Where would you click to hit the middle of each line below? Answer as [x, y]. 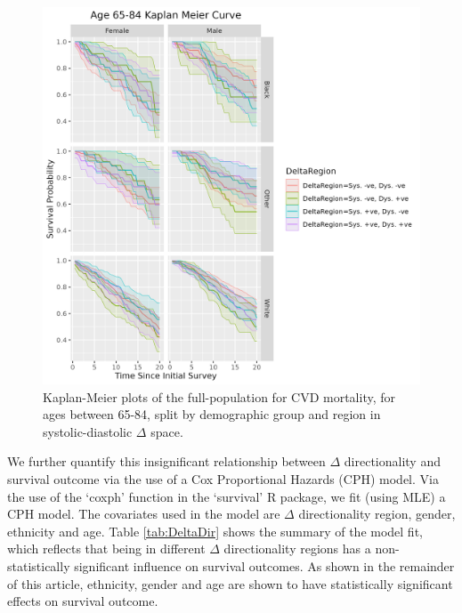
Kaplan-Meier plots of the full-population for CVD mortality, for [219, 396]
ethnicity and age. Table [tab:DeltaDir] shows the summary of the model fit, [215, 531]
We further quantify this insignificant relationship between [166, 461]
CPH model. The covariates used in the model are [144, 514]
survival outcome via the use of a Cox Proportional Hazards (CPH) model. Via [223, 478]
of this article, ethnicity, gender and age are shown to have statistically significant [230, 583]
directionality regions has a [297, 548]
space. [167, 431]
